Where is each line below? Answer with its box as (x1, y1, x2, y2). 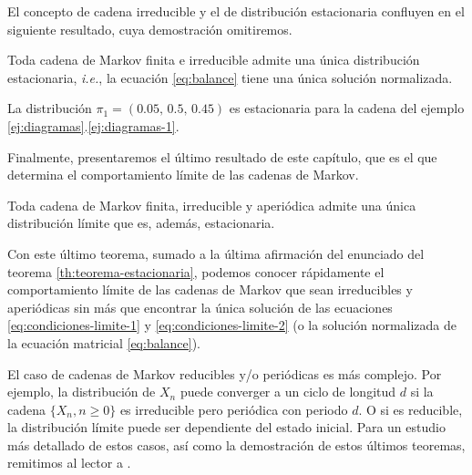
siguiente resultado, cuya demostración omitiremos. (7, 19, 292, 38)
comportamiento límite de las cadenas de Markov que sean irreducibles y (7, 280, 413, 299)
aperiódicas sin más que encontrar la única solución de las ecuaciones (7, 297, 393, 316)
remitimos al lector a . (7, 453, 131, 472)
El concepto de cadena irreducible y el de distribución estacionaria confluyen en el (7, 2, 465, 20)
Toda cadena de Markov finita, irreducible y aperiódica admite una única (7, 195, 416, 214)
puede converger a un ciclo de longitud (180, 382, 396, 401)
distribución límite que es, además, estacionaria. (7, 213, 275, 232)
